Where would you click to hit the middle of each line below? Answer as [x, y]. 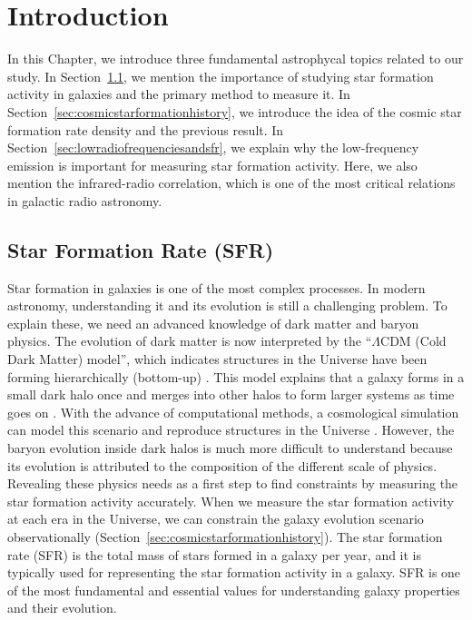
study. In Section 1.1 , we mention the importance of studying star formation [221, 76]
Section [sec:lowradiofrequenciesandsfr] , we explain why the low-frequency [213, 148]
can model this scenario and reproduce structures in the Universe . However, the [231, 430]
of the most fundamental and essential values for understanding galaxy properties [234, 590]
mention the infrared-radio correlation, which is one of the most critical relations [231, 183]
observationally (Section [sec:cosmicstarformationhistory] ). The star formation [225, 536]
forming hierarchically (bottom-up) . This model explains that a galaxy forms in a [236, 376]
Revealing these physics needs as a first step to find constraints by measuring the [233, 483]
